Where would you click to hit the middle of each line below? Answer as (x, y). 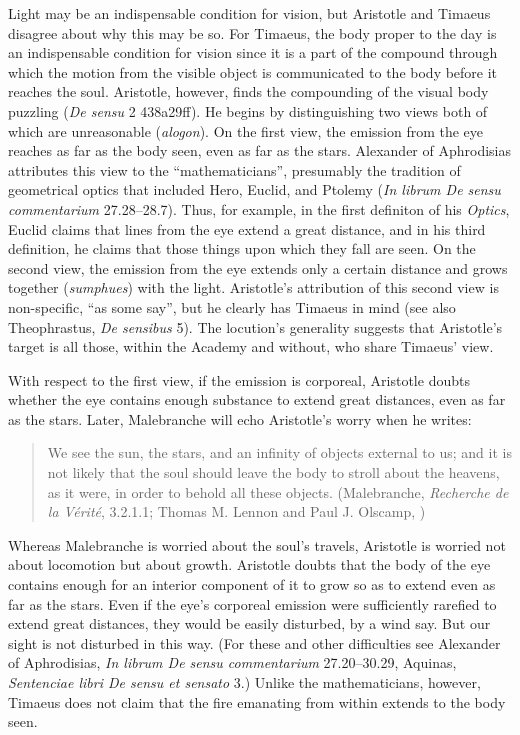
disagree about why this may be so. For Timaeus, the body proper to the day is (252, 32)
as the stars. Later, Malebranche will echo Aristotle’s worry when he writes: (240, 418)
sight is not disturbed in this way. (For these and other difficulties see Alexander (254, 642)
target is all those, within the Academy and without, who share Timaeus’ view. (251, 346)
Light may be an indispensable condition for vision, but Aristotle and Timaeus (249, 13)
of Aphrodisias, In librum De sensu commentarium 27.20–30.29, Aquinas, (232, 662)
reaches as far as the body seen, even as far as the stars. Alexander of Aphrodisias (260, 150)
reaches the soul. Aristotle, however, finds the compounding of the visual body (248, 91)
